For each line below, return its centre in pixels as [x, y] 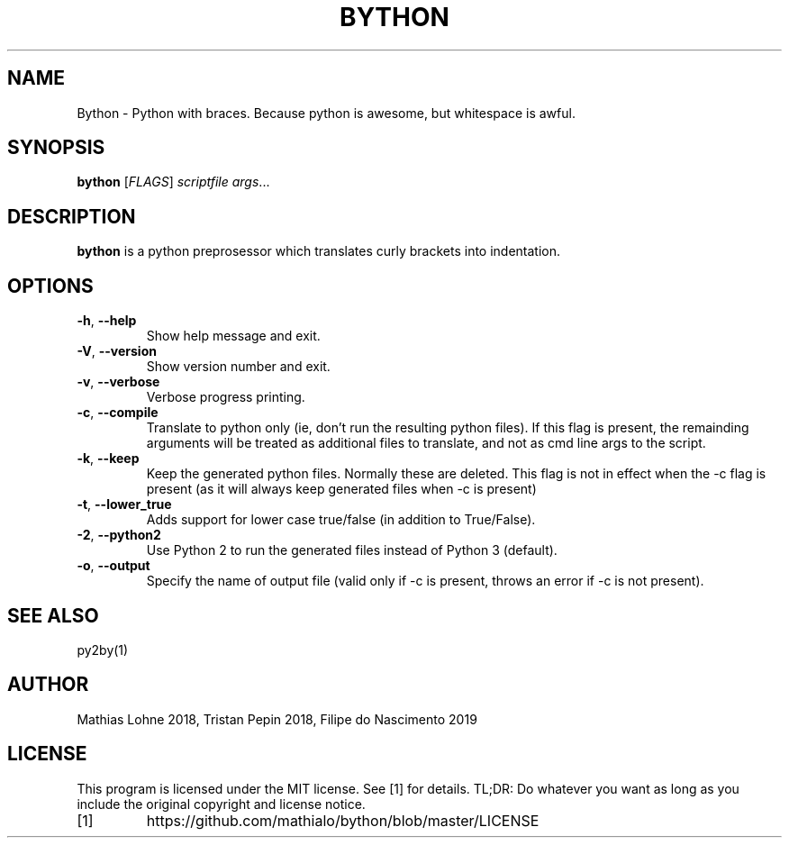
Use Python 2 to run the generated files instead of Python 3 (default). [352, 550]
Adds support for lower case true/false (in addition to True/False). [341, 520]
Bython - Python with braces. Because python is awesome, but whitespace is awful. [326, 113]
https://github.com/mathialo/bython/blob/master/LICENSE [343, 820]
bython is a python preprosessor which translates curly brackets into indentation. [319, 251]
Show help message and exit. [233, 336]
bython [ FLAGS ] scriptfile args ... [173, 182]
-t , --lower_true [124, 504]
